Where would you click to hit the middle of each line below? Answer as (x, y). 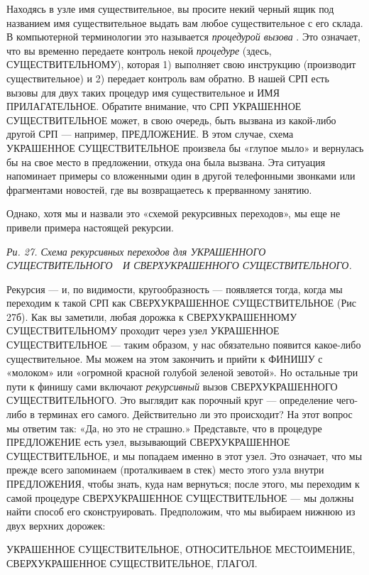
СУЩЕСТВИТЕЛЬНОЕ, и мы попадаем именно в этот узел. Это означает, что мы (184, 455)
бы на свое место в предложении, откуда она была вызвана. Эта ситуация (166, 161)
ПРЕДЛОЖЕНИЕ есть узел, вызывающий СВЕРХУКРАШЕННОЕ (148, 442)
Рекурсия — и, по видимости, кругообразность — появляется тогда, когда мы (175, 289)
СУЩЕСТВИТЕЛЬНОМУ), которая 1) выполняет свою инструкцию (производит (181, 64)
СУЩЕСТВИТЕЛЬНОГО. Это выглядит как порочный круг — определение (170, 400)
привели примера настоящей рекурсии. (90, 227)
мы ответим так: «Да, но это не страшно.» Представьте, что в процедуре (164, 428)
